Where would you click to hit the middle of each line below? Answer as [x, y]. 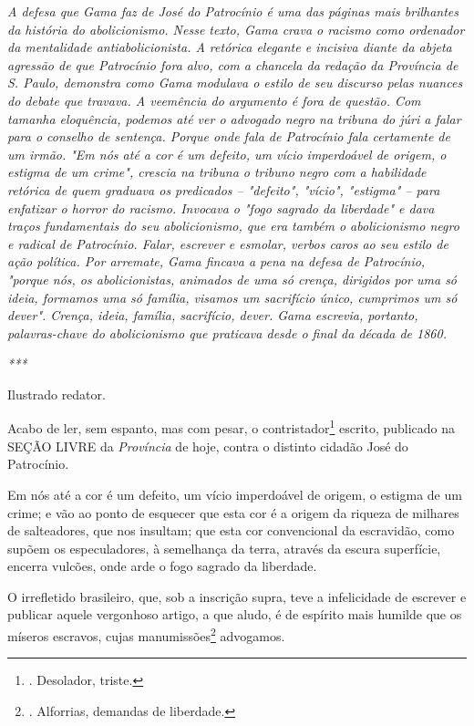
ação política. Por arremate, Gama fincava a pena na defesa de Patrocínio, [216, 261]
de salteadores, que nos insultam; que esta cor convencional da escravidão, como [231, 530]
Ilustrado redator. [57, 394]
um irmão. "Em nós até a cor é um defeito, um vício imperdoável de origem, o [227, 154]
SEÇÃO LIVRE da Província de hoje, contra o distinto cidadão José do [208, 446]
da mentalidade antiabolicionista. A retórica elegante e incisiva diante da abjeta [230, 47]
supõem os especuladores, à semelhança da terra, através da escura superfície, [224, 548]
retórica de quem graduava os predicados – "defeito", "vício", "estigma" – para [224, 189]
